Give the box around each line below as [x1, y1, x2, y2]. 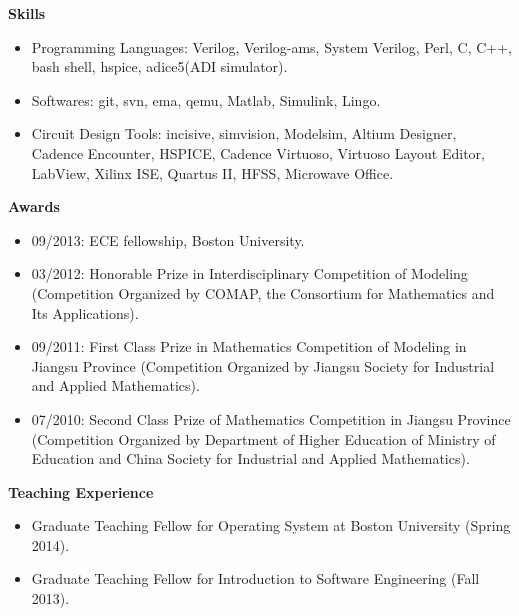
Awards [8, 196, 60, 217]
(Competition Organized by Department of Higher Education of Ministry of [31, 428, 496, 449]
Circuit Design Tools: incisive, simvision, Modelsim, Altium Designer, [31, 123, 457, 144]
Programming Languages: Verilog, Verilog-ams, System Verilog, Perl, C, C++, [31, 36, 512, 57]
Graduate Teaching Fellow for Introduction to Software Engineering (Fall [31, 568, 480, 589]
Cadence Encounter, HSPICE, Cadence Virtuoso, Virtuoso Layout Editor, [31, 142, 486, 163]
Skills [8, 3, 46, 23]
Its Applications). [31, 302, 139, 323]
